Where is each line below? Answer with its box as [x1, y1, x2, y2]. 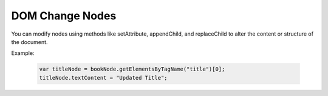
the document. [11, 38, 48, 45]
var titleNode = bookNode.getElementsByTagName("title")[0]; [39, 66, 225, 72]
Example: [11, 50, 35, 57]
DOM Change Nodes [11, 9, 117, 22]
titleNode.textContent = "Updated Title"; [39, 74, 168, 81]
